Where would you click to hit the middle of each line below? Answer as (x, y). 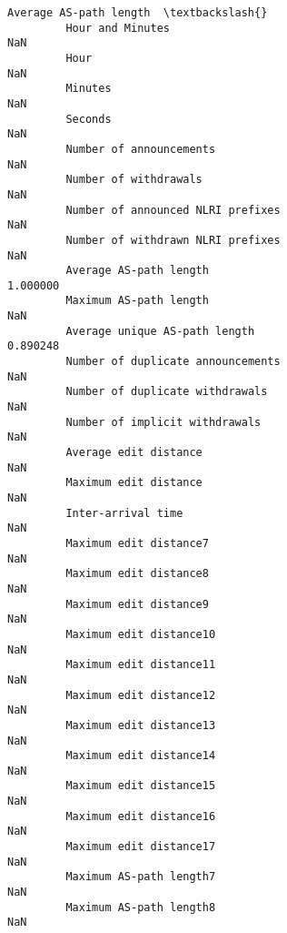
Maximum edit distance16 (141, 816)
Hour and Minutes (118, 28)
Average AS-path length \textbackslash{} (138, 13)
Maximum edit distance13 (141, 725)
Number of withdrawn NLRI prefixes (173, 240)
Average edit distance (134, 453)
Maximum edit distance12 (141, 695)
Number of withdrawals (134, 180)
